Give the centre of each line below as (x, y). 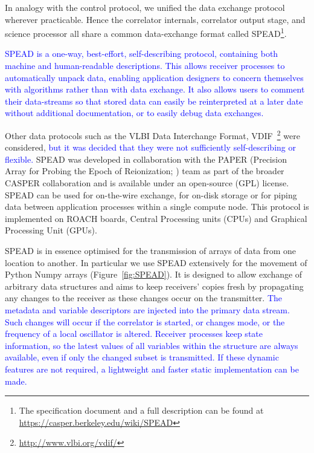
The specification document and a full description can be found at (141, 410)
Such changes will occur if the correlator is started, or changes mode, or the (145, 321)
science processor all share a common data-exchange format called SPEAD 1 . (146, 32)
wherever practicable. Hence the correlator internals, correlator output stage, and (155, 19)
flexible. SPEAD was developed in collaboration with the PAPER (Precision (146, 159)
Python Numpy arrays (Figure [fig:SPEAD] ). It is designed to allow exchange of (154, 274)
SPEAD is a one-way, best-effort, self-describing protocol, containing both (142, 54)
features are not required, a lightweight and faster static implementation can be (152, 369)
